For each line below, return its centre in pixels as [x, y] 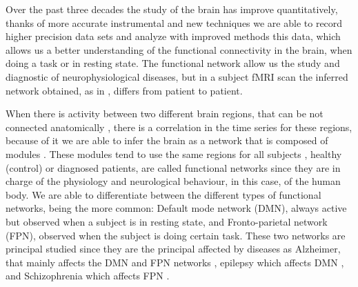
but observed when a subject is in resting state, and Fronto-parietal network [167, 221]
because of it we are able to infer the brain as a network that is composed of [167, 140]
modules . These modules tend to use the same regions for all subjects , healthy [174, 154]
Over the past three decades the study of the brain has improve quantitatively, [172, 9]
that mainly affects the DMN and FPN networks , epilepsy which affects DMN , [175, 262]
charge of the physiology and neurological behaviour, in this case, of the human [173, 181]
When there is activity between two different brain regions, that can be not [165, 113]
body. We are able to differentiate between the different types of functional [163, 194]
